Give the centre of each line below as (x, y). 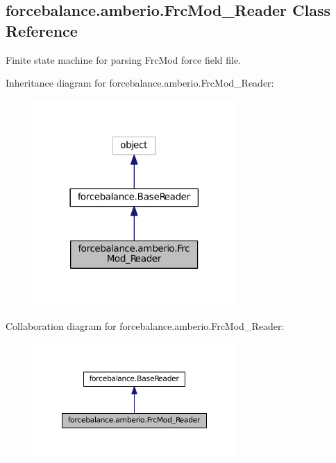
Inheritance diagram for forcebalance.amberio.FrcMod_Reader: (140, 83)
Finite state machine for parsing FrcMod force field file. (124, 59)
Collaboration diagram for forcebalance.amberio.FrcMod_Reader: (145, 325)
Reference (42, 30)
